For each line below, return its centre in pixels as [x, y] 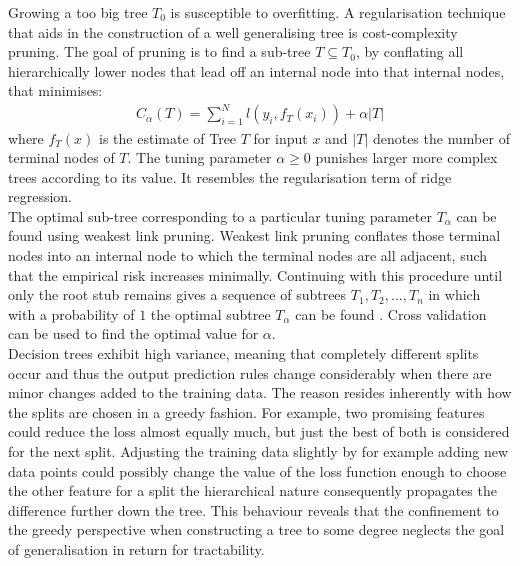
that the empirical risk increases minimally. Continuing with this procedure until [255, 274]
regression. [40, 196]
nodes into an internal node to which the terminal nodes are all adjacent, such [248, 255]
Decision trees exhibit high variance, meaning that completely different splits [243, 353]
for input [280, 137]
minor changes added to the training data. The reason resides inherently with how [260, 392]
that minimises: [55, 90]
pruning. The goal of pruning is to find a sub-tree [159, 51]
